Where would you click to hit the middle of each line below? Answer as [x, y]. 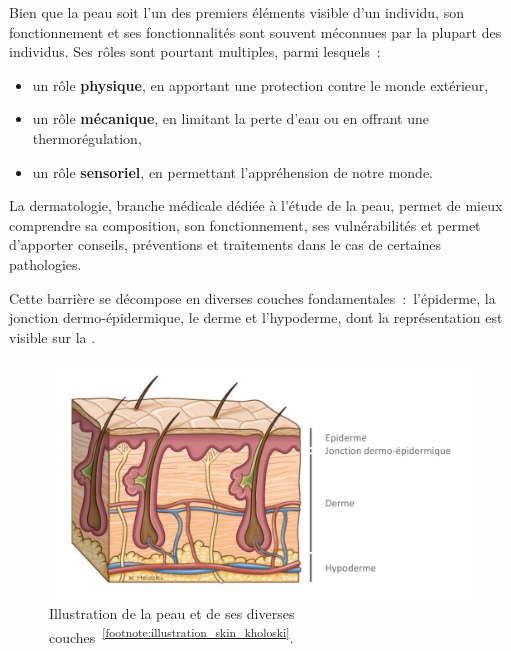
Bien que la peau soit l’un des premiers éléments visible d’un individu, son [236, 12]
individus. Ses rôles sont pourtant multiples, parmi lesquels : [195, 51]
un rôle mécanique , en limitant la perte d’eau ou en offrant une [230, 118]
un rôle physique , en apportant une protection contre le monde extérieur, [260, 84]
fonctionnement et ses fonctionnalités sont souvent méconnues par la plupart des [255, 31]
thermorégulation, [87, 137]
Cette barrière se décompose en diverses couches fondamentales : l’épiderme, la [252, 297]
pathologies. [45, 263]
